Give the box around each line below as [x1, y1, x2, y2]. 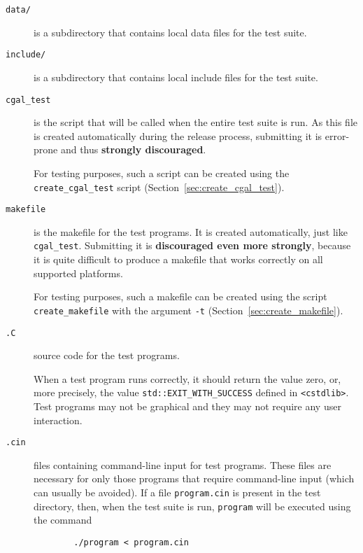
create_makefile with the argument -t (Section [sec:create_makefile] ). [34, 302, 343, 317]
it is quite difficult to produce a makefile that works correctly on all [34, 252, 323, 267]
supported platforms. [34, 265, 123, 280]
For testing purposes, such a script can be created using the [34, 165, 290, 180]
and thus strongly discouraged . [60, 142, 206, 157]
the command [34, 512, 92, 527]
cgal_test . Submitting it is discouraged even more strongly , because [34, 238, 351, 253]
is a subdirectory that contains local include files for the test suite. [34, 69, 318, 84]
